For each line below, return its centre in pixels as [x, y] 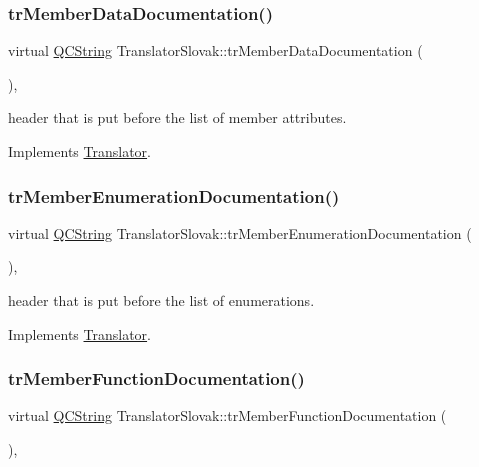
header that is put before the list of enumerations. [161, 300]
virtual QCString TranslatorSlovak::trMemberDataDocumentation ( [215, 50]
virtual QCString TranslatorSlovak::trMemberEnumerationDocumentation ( [240, 232]
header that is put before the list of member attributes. [177, 117]
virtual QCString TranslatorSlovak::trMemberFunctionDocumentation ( [227, 415]
